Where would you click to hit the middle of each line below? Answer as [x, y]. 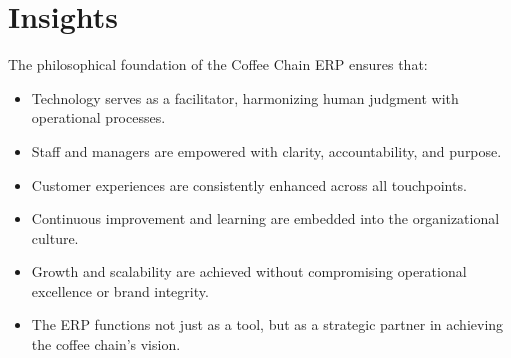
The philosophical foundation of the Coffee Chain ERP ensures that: [218, 64]
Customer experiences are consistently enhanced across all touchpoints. [249, 184]
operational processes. [98, 117]
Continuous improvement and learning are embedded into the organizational [265, 218]
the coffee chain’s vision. [106, 344]
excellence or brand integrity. [120, 290]
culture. [55, 237]
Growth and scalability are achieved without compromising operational [249, 271]
